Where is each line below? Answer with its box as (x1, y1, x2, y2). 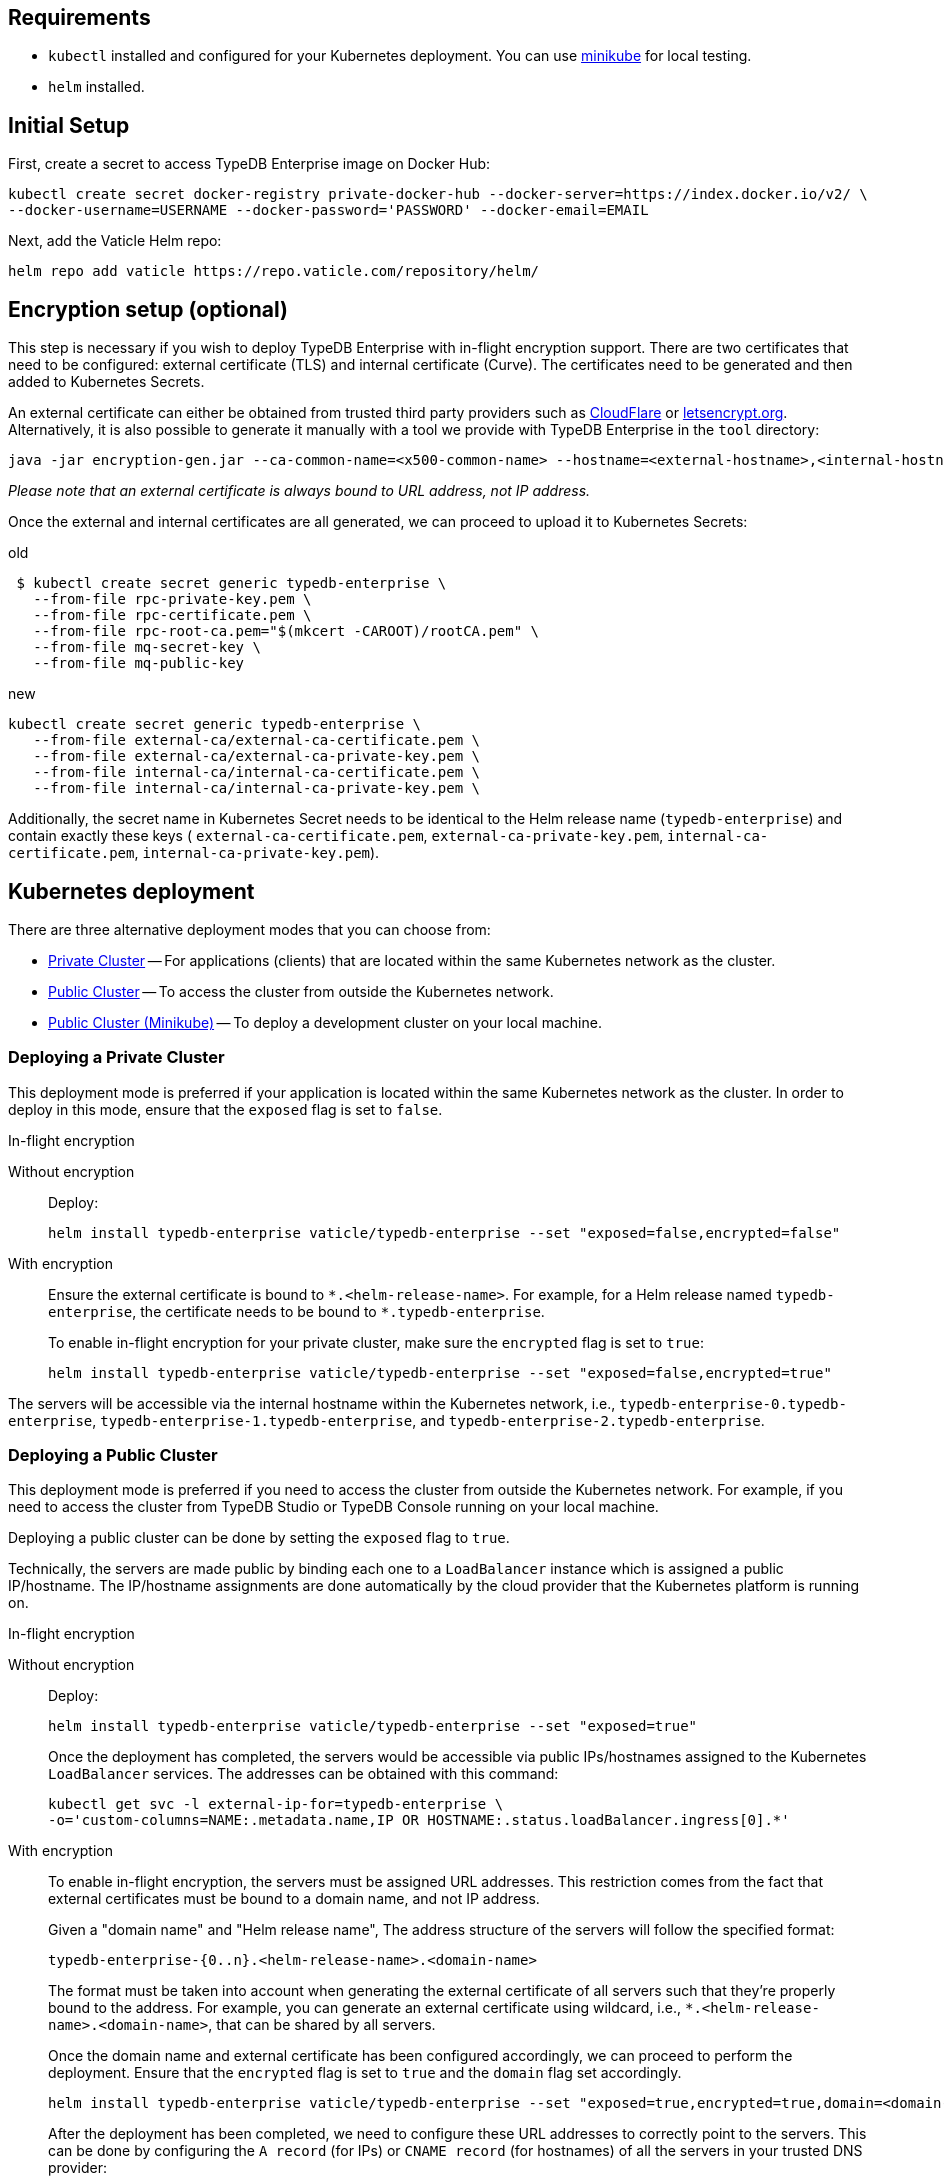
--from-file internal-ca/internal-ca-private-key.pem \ (33, 780, 481, 797)
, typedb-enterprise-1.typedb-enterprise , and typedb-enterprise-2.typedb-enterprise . (92, 1411, 765, 1429)
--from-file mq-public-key (33, 655, 245, 672)
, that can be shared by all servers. (208, 2016, 436, 2034)
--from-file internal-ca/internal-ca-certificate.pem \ (33, 764, 481, 781)
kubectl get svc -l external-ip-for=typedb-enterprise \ (48, 1796, 504, 1813)
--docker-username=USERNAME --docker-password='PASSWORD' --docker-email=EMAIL (8, 202, 649, 219)
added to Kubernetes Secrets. (8, 373, 205, 391)
